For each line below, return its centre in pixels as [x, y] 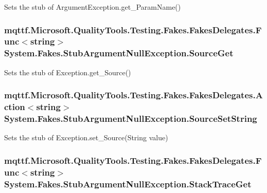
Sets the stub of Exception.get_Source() [68, 72]
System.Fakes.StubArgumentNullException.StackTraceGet [128, 184]
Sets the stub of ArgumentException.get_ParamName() [93, 7]
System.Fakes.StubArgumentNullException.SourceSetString [131, 119]
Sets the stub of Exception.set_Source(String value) [86, 137]
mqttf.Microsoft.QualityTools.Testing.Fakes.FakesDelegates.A [133, 95]
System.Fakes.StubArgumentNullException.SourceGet [119, 53]
